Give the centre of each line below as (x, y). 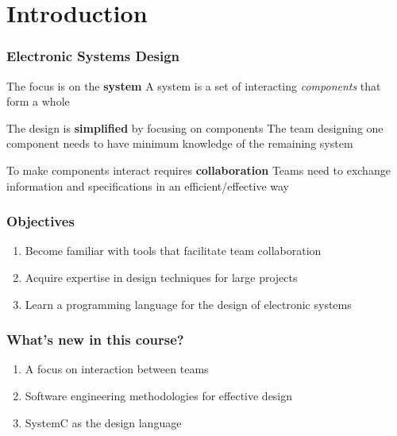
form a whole (38, 101)
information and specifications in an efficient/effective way (148, 185)
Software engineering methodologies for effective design (159, 395)
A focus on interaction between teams (117, 369)
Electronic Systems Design (93, 56)
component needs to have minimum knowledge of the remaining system (180, 143)
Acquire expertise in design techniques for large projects (161, 277)
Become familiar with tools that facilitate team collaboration (173, 251)
